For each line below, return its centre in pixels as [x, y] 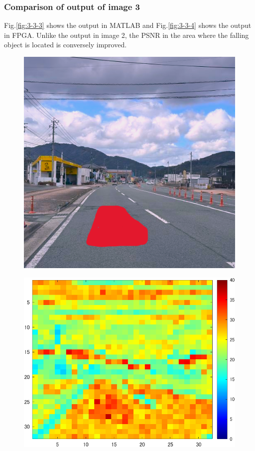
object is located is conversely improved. [65, 45]
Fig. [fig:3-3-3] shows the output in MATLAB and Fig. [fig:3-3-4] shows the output [128, 25]
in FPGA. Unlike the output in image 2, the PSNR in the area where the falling [127, 35]
